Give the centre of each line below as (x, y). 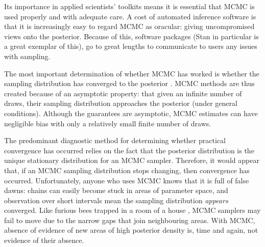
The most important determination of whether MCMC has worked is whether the (132, 73)
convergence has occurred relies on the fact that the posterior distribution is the (129, 150)
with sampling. (27, 56)
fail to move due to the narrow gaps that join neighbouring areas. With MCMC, (130, 220)
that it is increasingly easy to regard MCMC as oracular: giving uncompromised (129, 26)
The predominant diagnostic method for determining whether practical (115, 140)
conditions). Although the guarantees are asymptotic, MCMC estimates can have (131, 113)
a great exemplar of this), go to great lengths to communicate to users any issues (131, 46)
